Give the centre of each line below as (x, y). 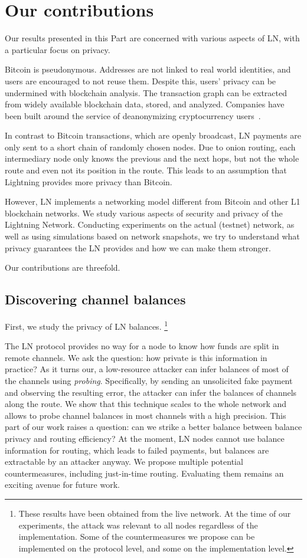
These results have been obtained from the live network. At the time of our (155, 513)
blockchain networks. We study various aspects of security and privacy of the (144, 213)
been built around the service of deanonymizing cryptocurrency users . (133, 115)
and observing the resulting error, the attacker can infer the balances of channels (151, 392)
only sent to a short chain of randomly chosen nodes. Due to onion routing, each (150, 147)
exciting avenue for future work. (62, 485)
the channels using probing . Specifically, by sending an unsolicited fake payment (149, 381)
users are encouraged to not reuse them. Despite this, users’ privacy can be (141, 81)
